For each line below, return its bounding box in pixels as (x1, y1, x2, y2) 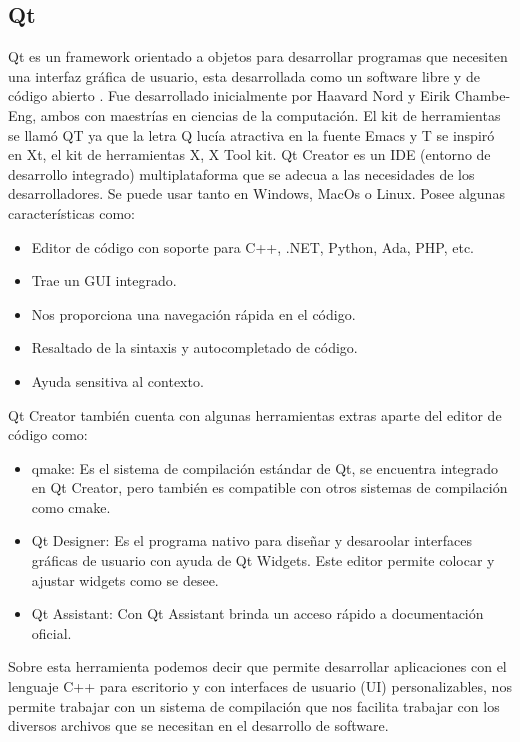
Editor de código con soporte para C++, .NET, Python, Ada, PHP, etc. (31, 236, 475, 257)
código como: (8, 424, 88, 445)
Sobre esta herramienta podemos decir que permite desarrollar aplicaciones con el (8, 656, 507, 677)
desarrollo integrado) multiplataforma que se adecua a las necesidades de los (8, 163, 475, 184)
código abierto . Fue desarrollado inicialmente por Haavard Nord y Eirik (8, 85, 451, 106)
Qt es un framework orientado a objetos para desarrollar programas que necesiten (8, 46, 508, 67)
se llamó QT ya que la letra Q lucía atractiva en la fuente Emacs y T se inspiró (8, 124, 495, 145)
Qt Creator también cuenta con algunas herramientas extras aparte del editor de (8, 404, 502, 425)
